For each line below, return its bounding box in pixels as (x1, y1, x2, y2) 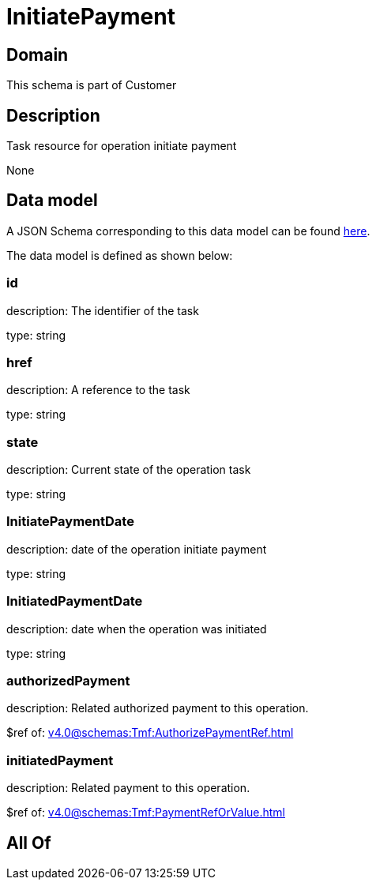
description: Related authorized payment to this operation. (6, 701, 309, 715)
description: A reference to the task (6, 383, 190, 397)
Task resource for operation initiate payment (6, 139, 237, 153)
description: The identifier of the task (6, 303, 199, 317)
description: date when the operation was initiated (6, 621, 267, 636)
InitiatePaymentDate (6, 513, 134, 530)
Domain (6, 44, 69, 65)
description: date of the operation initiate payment (6, 542, 267, 556)
